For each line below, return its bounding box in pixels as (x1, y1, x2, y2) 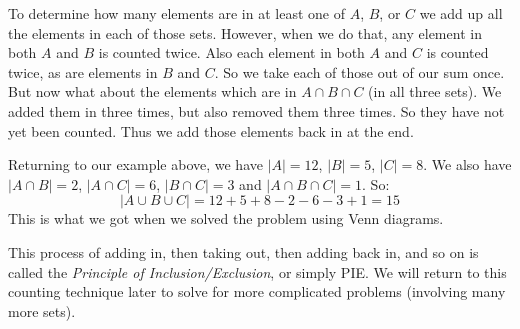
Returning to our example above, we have (8, 154, 263, 175)
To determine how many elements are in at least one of (8, 3, 345, 23)
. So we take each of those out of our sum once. (214, 61, 505, 82)
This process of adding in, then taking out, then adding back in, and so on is (8, 241, 479, 262)
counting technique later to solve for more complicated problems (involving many (8, 281, 506, 302)
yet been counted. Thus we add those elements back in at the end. (8, 120, 414, 141)
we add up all (419, 3, 503, 23)
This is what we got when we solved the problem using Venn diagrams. (8, 208, 444, 229)
